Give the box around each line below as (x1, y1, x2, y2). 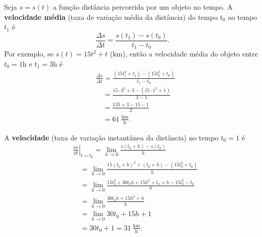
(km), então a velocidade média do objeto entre (110, 48, 258, 59)
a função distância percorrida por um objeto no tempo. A (53, 2, 233, 12)
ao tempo (227, 11, 257, 22)
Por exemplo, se (4, 48, 54, 59)
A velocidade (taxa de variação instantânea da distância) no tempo (4, 132, 219, 142)
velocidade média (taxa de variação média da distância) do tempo (4, 11, 218, 22)
